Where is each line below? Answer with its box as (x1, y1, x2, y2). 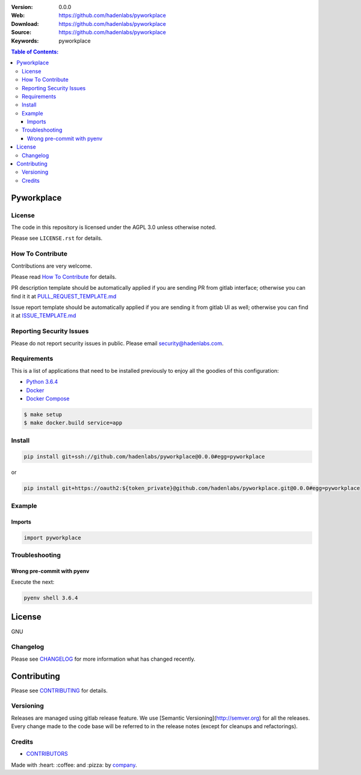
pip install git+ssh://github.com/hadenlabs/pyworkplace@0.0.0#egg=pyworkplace (23, 453, 265, 460)
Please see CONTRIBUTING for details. (11, 687, 108, 694)
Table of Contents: (11, 48, 59, 55)
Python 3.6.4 (26, 378, 58, 385)
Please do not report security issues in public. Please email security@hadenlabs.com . (11, 340, 224, 347)
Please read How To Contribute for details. (11, 273, 117, 280)
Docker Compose (26, 394, 70, 402)
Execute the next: (11, 578, 55, 586)
